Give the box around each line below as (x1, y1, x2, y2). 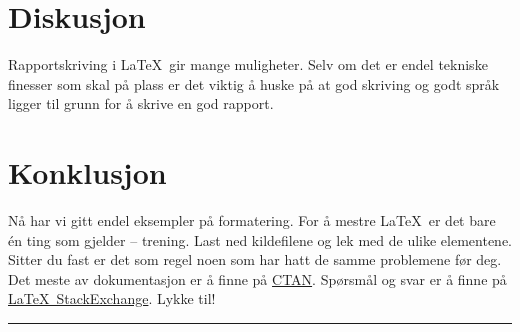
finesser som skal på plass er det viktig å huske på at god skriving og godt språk (8, 73, 500, 94)
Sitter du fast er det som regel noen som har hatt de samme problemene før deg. (8, 249, 502, 270)
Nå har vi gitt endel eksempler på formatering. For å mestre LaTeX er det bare (8, 210, 496, 231)
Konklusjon (8, 152, 167, 193)
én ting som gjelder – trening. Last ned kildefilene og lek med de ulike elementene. (8, 229, 512, 250)
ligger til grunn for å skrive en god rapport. (8, 93, 274, 114)
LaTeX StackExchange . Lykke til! (8, 288, 216, 309)
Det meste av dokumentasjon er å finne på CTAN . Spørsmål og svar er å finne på (8, 268, 507, 289)
